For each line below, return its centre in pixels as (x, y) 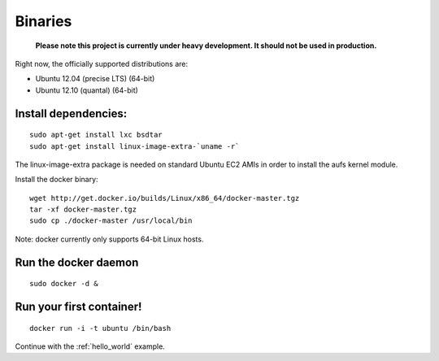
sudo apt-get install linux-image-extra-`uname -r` (135, 146)
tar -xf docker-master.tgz (83, 210)
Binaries (43, 21)
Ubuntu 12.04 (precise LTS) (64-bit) (95, 79)
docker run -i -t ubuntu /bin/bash (100, 328)
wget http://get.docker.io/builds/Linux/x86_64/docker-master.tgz (165, 198)
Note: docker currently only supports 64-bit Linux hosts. (109, 239)
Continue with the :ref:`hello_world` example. (90, 346)
